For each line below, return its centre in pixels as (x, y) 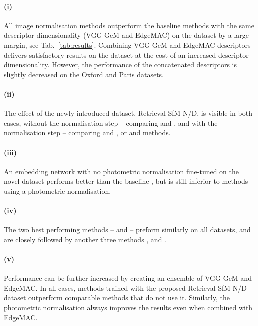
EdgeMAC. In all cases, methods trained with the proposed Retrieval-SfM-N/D (125, 288)
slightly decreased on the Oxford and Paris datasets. (84, 74)
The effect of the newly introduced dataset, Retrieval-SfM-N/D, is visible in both (128, 113)
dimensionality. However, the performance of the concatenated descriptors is (120, 65)
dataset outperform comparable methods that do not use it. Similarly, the (117, 298)
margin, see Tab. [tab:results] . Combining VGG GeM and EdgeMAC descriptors (127, 45)
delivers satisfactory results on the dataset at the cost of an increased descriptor (126, 55)
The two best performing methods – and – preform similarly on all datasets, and (127, 230)
